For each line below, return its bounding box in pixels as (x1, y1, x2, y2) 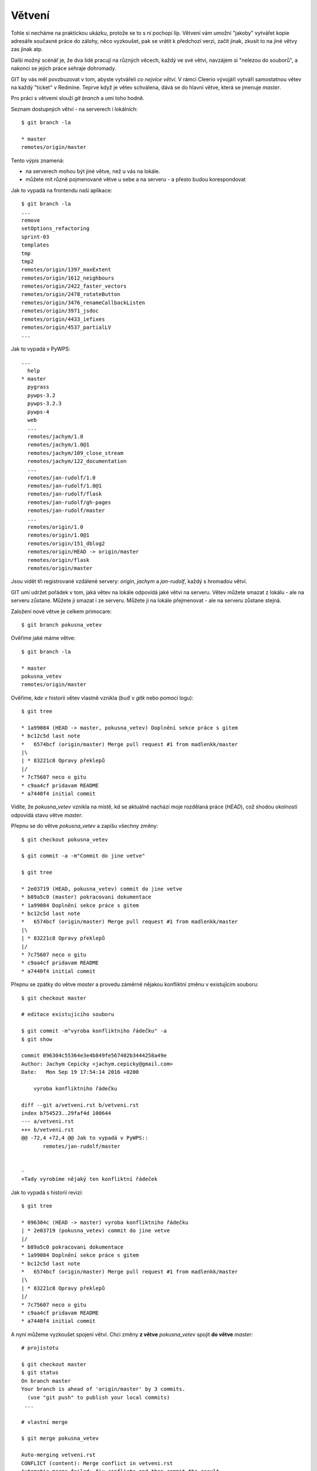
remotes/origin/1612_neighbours (21, 274, 114, 281)
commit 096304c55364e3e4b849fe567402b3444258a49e (21, 1052, 167, 1059)
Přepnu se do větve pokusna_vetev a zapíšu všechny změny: (11, 823, 158, 830)
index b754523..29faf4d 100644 (21, 1110, 112, 1117)
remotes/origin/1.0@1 (27, 532, 90, 538)
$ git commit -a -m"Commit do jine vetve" (21, 853, 146, 859)
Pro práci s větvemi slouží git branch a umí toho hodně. (11, 95, 145, 102)
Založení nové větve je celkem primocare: (11, 608, 112, 615)
